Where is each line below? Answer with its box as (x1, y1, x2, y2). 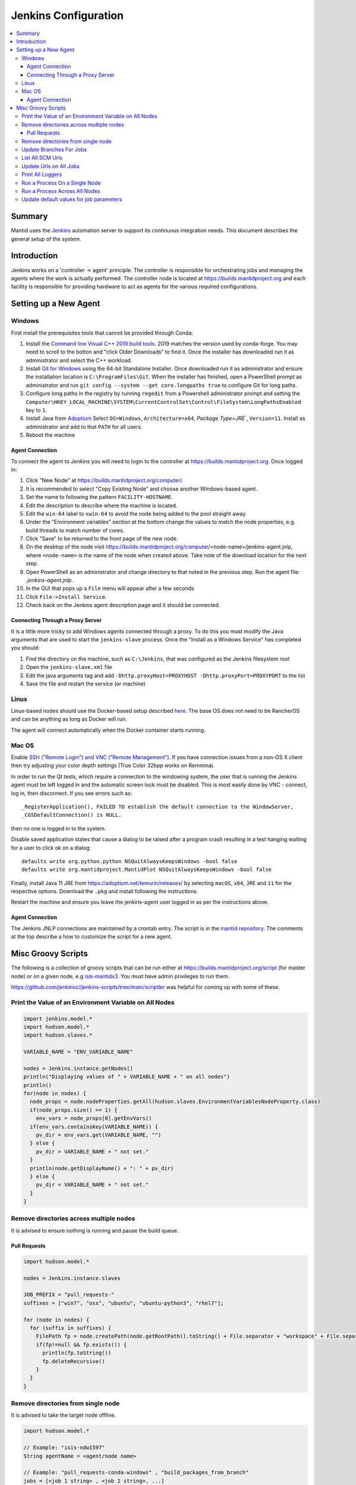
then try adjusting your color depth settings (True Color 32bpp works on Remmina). (11, 762, 215, 769)
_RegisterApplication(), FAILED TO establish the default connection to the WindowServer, (21, 803, 294, 810)
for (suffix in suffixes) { (30, 1325, 112, 1331)
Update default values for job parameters (21, 196, 122, 203)
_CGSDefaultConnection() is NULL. (21, 811, 122, 819)
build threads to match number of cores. (26, 526, 125, 534)
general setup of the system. (11, 235, 81, 242)
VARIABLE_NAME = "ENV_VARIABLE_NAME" (23, 1048, 133, 1056)
